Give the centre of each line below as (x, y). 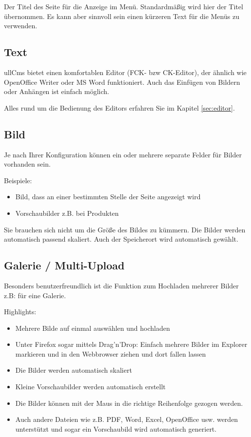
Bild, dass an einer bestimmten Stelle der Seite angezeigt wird (108, 197)
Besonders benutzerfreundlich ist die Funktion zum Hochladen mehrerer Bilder (121, 285)
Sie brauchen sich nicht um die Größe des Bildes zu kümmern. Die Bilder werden (125, 229)
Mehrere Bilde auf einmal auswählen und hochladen (93, 328)
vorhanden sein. (27, 164)
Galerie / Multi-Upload (64, 265)
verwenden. (21, 26)
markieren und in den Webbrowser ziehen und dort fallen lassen (111, 353)
